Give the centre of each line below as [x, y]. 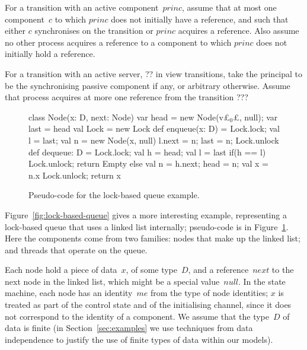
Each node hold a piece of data [61, 270]
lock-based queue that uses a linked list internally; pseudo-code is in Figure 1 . [147, 226]
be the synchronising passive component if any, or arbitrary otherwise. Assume [148, 85]
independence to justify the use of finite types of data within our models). [139, 339]
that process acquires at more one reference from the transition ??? [127, 97]
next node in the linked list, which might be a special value [112, 281]
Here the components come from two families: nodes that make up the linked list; [153, 238]
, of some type [152, 270]
